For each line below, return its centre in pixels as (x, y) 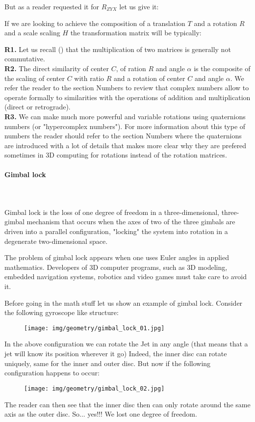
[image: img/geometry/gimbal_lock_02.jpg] (94, 388)
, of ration (131, 68)
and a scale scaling (32, 33)
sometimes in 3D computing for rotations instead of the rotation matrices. (116, 155)
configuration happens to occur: (52, 373)
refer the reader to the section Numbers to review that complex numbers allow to (127, 88)
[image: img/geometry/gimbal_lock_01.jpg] (94, 328)
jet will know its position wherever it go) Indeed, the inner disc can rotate (116, 354)
